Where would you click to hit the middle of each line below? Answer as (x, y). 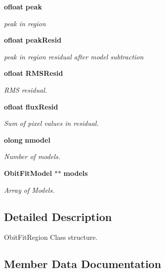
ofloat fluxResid (31, 106)
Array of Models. (29, 190)
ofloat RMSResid (34, 73)
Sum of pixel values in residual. (51, 123)
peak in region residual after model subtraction (74, 56)
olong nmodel (27, 139)
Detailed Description (58, 216)
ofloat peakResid (33, 40)
